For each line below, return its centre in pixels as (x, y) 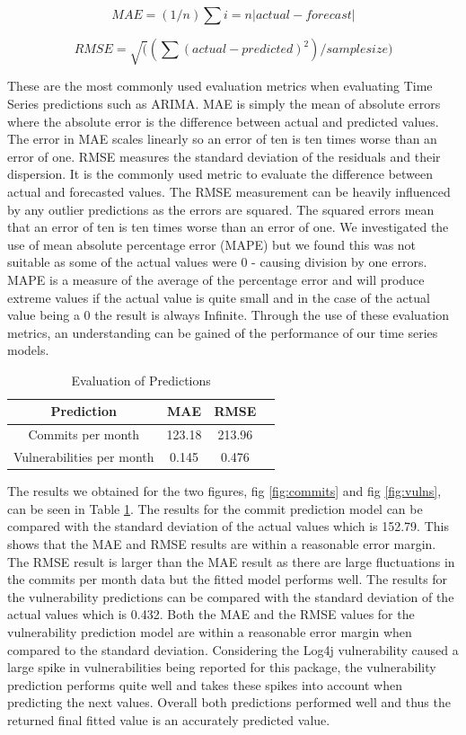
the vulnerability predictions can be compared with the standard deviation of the (231, 596)
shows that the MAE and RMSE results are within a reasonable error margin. (222, 544)
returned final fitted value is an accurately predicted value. (169, 719)
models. (28, 350)
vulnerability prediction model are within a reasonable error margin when (210, 632)
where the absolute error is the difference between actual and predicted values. (223, 121)
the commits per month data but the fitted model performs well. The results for (228, 579)
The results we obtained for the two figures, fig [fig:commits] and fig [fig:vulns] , (224, 491)
